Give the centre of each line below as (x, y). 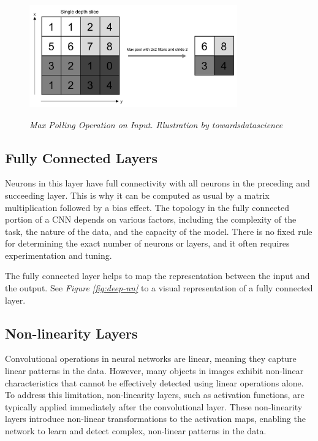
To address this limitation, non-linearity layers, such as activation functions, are (155, 395)
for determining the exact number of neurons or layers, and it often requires (147, 243)
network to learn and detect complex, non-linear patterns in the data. (136, 431)
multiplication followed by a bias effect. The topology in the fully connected (147, 207)
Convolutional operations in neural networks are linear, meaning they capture (151, 359)
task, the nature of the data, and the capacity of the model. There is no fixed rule (159, 231)
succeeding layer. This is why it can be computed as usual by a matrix (137, 195)
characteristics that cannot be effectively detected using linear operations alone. (154, 382)
